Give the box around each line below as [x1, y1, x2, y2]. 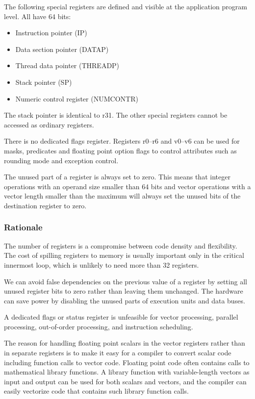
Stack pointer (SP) [15, 76, 72, 87]
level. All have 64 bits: [4, 11, 71, 21]
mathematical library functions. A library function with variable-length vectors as [4, 367, 250, 377]
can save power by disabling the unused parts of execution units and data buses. [4, 295, 245, 305]
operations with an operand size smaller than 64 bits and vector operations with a [4, 181, 251, 191]
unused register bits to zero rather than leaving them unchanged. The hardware [4, 286, 243, 296]
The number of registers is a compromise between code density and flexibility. [4, 240, 237, 250]
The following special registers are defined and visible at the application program [4, 1, 247, 11]
